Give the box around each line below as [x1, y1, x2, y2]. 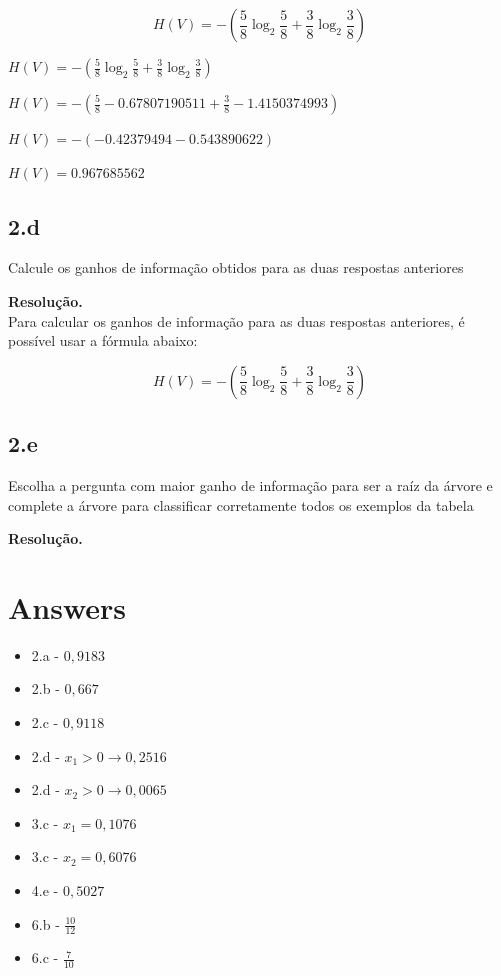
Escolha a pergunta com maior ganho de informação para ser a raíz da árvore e [8, 474, 493, 495]
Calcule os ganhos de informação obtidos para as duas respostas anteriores [8, 257, 464, 278]
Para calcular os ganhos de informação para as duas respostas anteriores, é [8, 310, 465, 331]
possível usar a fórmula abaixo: [8, 330, 198, 351]
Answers [8, 586, 127, 627]
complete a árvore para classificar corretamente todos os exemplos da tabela [8, 494, 474, 515]
